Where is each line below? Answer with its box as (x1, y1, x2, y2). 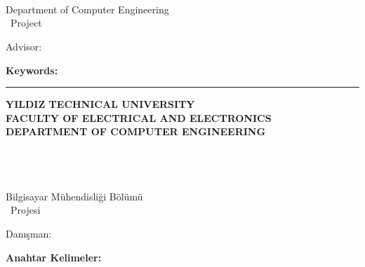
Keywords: (6, 62, 58, 77)
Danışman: (6, 226, 52, 240)
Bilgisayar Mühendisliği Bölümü (6, 189, 143, 203)
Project (10, 15, 42, 30)
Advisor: (6, 39, 42, 53)
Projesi (10, 203, 41, 217)
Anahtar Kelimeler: (6, 249, 102, 264)
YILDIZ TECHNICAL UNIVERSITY (6, 97, 195, 111)
